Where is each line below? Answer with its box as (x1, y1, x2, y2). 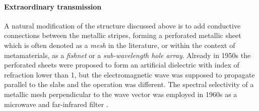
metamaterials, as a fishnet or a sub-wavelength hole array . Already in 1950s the (4, 49, 251, 60)
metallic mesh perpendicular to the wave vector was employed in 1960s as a (4, 88, 237, 99)
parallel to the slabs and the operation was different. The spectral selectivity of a (4, 79, 254, 89)
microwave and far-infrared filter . (4, 98, 108, 109)
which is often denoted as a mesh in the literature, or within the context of (4, 39, 235, 50)
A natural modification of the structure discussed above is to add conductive (4, 20, 241, 30)
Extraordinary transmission (4, 1, 102, 11)
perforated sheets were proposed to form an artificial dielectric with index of (4, 59, 239, 70)
